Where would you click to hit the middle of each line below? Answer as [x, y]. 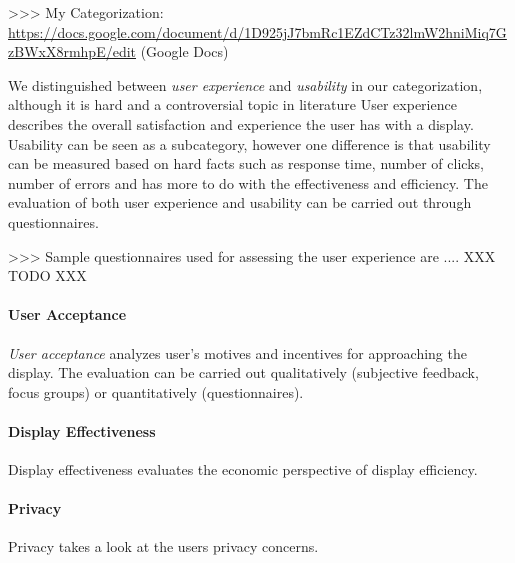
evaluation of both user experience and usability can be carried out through [240, 202]
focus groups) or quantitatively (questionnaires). [156, 391]
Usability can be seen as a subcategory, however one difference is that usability [249, 143]
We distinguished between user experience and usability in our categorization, [245, 84]
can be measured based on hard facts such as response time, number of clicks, [246, 163]
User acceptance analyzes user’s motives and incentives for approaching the [237, 352]
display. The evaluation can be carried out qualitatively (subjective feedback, [243, 372]
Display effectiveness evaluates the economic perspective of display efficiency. [243, 469]
